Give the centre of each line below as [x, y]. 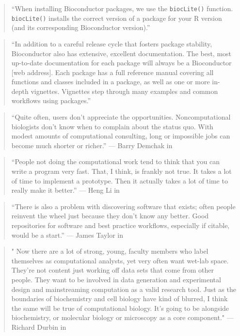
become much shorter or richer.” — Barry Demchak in [92, 145]
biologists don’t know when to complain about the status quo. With [112, 126]
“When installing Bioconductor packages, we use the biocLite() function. [122, 8]
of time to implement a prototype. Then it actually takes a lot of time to [120, 180]
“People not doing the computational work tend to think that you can [116, 161]
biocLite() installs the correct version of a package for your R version [117, 18]
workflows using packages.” [51, 100]
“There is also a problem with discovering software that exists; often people [123, 206]
